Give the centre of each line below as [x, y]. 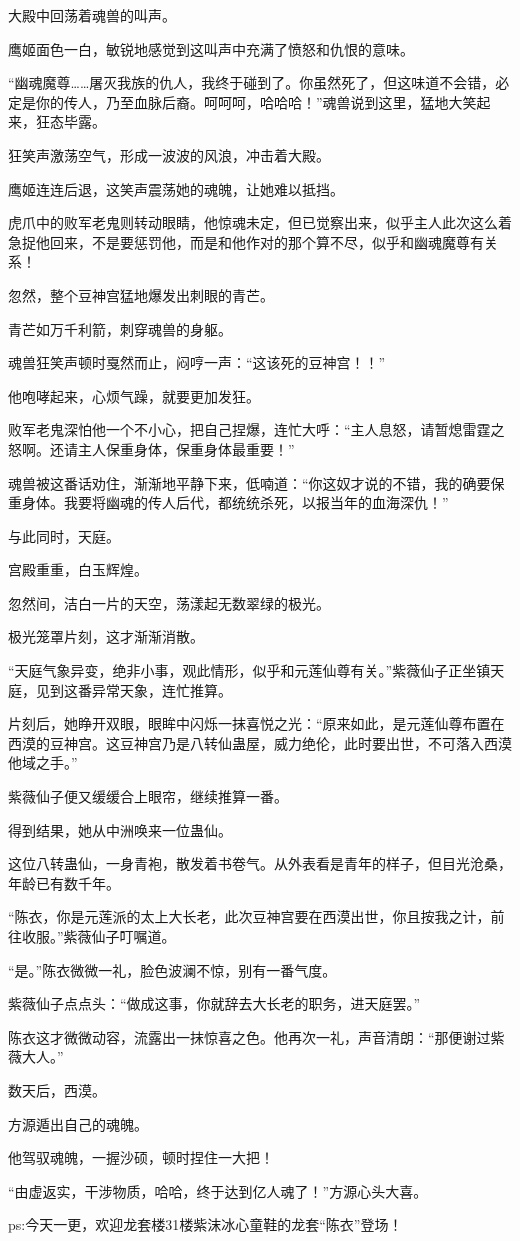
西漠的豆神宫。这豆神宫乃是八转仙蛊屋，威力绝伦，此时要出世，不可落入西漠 [260, 742]
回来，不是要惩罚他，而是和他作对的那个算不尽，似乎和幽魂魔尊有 [266, 241]
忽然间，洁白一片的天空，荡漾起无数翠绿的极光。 [169, 602]
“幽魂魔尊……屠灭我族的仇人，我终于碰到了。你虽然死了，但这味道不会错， [252, 82]
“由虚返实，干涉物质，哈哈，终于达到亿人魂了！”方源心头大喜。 [218, 1190]
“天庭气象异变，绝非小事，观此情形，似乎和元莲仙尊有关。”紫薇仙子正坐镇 [249, 670]
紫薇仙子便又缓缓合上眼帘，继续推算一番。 [148, 796]
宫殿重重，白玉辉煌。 [78, 569]
